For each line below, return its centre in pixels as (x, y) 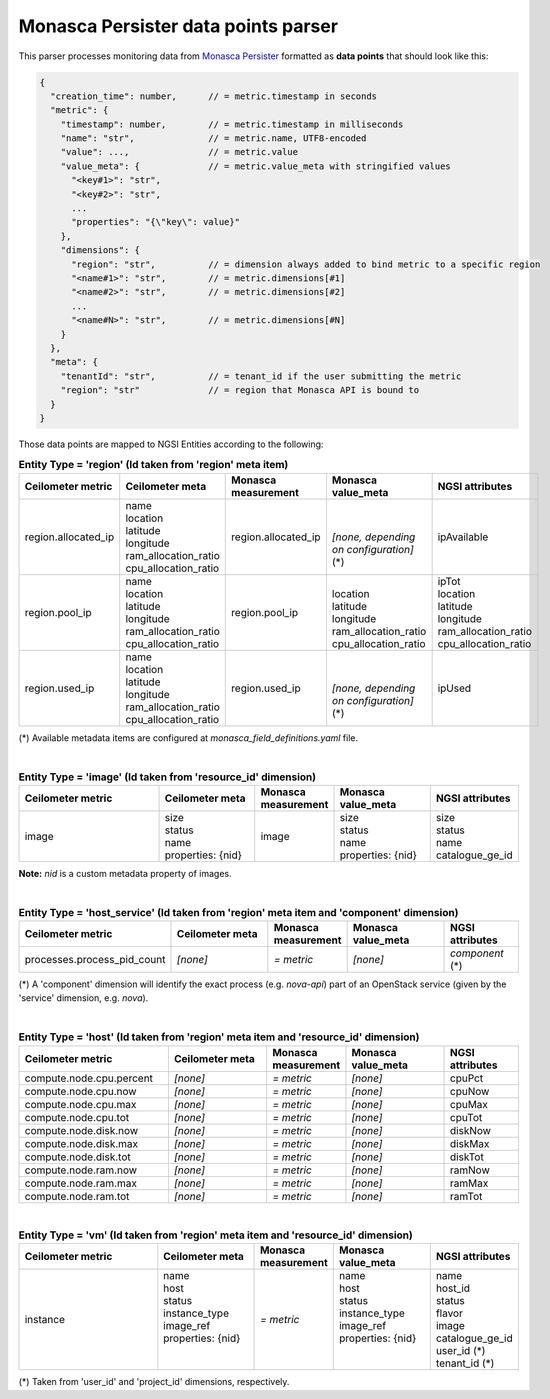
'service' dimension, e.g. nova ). (83, 998)
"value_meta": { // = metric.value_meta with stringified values (256, 166)
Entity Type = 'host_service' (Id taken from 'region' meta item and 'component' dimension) (238, 912)
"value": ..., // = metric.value (179, 152)
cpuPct (467, 1078)
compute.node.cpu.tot (77, 1117)
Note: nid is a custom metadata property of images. (125, 873)
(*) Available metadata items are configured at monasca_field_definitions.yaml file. (188, 737)
